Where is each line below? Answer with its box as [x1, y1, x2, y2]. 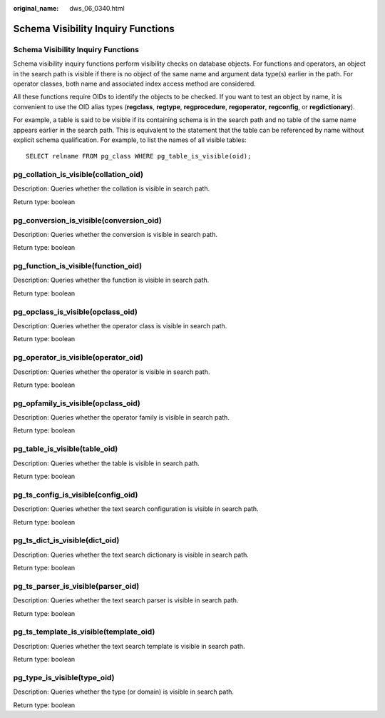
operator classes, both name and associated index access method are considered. [13, 79, 256, 88]
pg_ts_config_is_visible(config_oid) [13, 490, 138, 500]
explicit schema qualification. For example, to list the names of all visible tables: [13, 136, 247, 144]
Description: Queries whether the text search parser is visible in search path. [13, 596, 239, 605]
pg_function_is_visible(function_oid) [13, 261, 143, 271]
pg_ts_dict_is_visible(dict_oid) [13, 535, 120, 545]
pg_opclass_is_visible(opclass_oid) [13, 307, 138, 317]
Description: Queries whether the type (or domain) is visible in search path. [13, 687, 235, 696]
